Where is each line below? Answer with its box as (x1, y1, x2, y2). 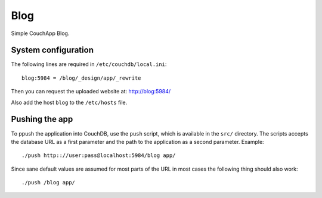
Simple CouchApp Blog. (11, 30, 70, 37)
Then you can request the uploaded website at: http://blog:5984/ (11, 88, 171, 95)
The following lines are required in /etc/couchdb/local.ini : (11, 61, 167, 68)
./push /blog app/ (21, 179, 76, 186)
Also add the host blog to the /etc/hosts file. (11, 99, 128, 106)
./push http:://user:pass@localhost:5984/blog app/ (21, 152, 176, 159)
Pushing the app (11, 114, 73, 124)
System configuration (11, 45, 94, 55)
